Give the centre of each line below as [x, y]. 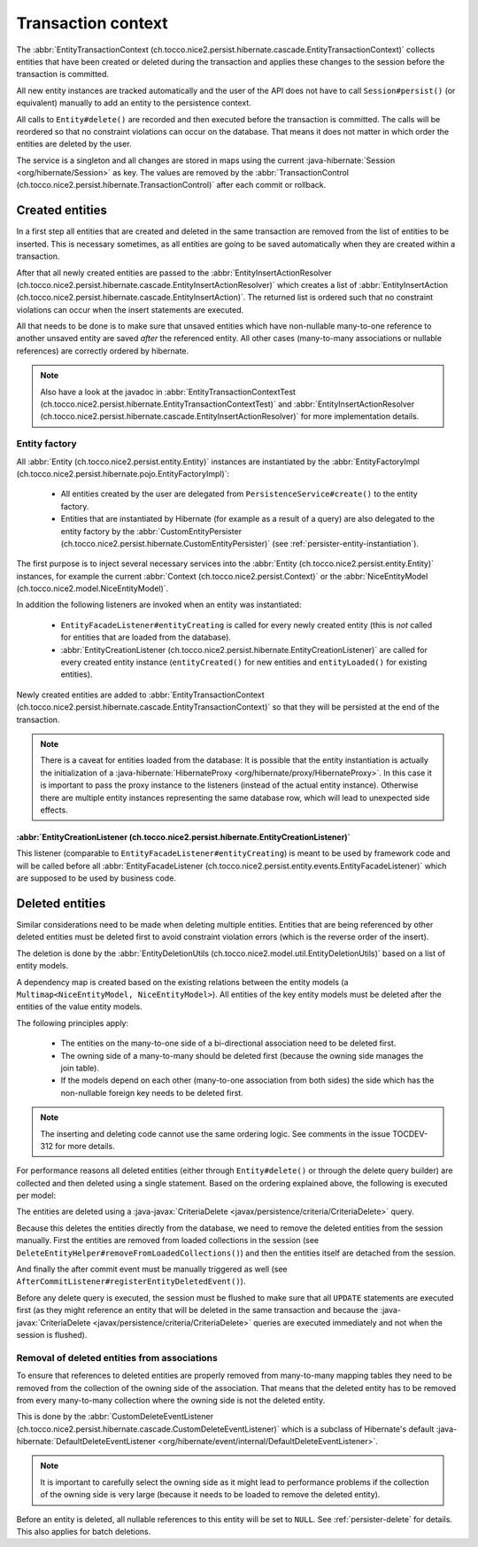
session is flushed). [52, 1334]
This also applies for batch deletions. [84, 1532]
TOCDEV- [410, 1133]
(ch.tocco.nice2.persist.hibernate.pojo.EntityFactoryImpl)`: [123, 473]
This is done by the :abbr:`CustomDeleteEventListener [115, 1417]
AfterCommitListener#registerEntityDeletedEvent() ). [131, 1281]
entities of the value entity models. [80, 1007]
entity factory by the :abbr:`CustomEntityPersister [151, 531]
